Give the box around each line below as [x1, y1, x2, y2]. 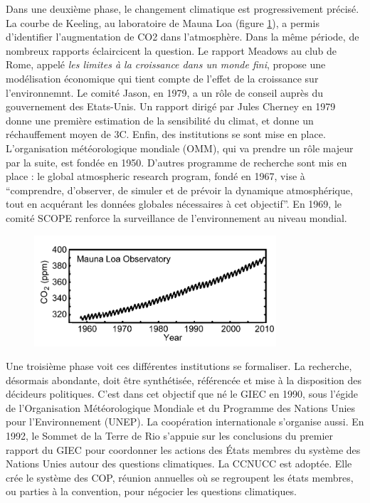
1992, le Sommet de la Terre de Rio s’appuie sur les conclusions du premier [6, 428, 334, 443]
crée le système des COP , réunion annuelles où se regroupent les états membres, [6, 470, 354, 485]
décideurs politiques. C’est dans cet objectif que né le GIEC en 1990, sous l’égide [6, 386, 359, 401]
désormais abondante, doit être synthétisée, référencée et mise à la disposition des [6, 372, 362, 387]
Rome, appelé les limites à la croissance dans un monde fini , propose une [6, 57, 326, 72]
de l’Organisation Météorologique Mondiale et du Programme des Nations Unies [6, 400, 356, 415]
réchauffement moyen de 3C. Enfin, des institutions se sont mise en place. [6, 127, 326, 142]
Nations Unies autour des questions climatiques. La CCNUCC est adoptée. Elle [6, 456, 352, 471]
